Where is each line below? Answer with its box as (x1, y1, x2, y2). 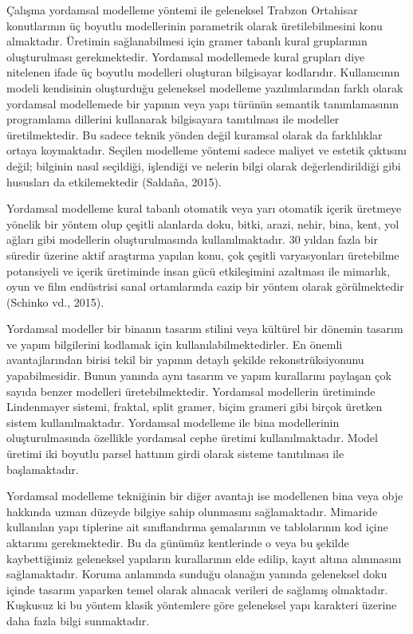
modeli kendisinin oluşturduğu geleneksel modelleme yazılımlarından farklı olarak (6, 79, 403, 96)
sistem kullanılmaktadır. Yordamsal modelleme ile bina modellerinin (6, 413, 340, 430)
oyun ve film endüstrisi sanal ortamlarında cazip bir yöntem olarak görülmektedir (6, 278, 404, 295)
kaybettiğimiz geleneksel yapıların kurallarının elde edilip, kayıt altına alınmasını (6, 550, 402, 566)
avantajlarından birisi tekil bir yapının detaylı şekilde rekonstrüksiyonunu (6, 351, 364, 368)
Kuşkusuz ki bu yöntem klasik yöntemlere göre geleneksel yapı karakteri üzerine (6, 597, 397, 613)
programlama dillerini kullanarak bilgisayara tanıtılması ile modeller (6, 111, 340, 127)
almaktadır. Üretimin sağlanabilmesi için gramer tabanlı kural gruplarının (6, 33, 368, 49)
